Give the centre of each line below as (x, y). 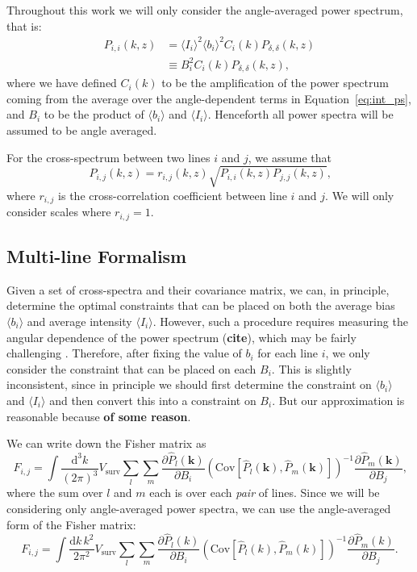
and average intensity (79, 321)
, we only (348, 353)
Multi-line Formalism (97, 255)
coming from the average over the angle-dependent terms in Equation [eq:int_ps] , (209, 98)
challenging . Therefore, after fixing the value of (124, 353)
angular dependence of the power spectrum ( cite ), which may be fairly (181, 337)
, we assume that (290, 157)
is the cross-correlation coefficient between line (173, 195)
